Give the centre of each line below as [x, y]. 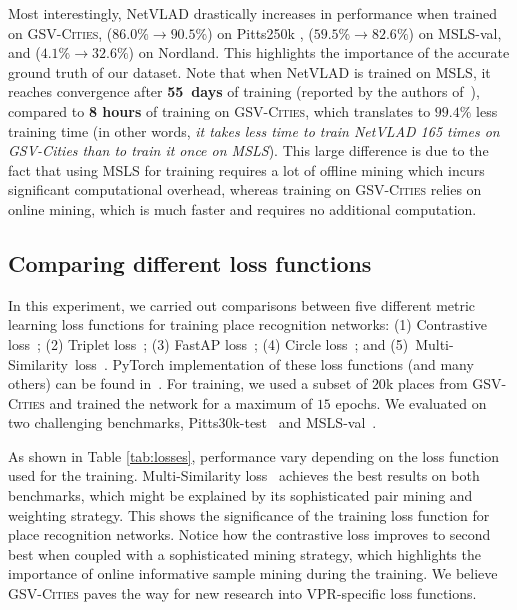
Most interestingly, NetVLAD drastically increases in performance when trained [253, 13]
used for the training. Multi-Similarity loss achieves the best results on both [244, 475]
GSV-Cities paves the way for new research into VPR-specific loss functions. [242, 593]
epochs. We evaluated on [411, 402]
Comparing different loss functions [190, 262]
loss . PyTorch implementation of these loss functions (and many [274, 363]
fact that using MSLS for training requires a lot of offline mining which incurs [246, 169]
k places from [426, 383]
